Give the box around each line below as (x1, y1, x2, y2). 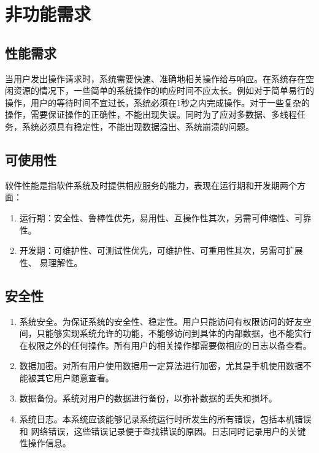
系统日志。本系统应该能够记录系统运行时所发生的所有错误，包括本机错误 (19, 413, 312, 425)
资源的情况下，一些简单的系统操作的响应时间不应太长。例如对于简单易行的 (13, 84, 314, 97)
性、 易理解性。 (19, 256, 83, 268)
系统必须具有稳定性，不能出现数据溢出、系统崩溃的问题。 (21, 120, 254, 132)
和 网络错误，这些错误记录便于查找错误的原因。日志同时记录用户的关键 (19, 424, 306, 437)
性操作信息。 (19, 436, 71, 449)
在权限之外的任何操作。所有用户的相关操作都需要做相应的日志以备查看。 (19, 338, 312, 351)
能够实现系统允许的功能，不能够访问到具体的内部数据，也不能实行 (45, 327, 312, 340)
